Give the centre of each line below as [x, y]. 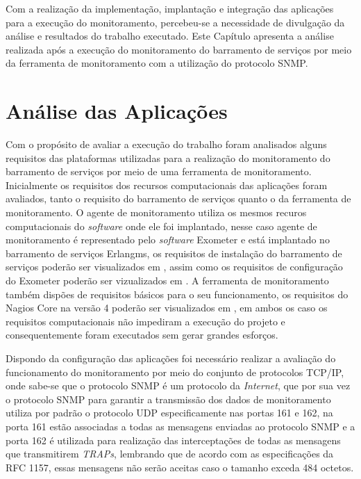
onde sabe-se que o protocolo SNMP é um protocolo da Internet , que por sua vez [178, 385]
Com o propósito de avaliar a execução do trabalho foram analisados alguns [166, 144]
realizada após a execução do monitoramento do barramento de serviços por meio [179, 49]
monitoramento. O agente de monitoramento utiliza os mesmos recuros [156, 212]
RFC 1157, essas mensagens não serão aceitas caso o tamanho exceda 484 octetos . [180, 467]
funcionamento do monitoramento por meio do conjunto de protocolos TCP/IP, [175, 372]
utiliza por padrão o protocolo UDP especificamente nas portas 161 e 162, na [169, 413]
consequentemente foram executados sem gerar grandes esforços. [142, 335]
